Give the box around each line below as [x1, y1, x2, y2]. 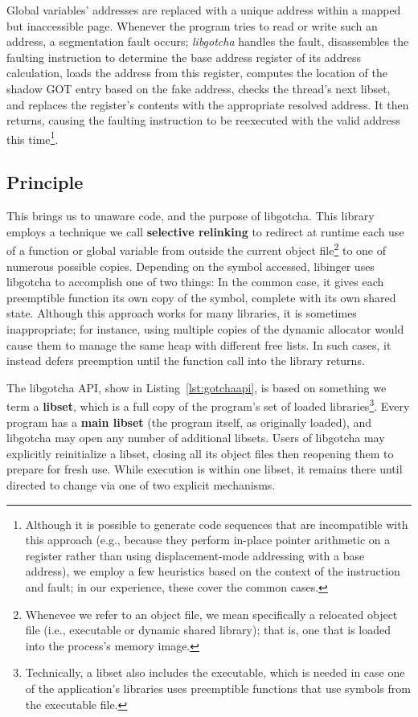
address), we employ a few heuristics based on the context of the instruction [25, 563, 400, 580]
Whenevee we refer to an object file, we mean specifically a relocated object [25, 605, 398, 622]
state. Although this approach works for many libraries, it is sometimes [6, 305, 357, 322]
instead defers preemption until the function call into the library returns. [6, 352, 365, 369]
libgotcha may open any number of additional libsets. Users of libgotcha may [6, 429, 385, 446]
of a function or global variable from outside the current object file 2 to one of [6, 240, 387, 259]
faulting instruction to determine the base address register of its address [6, 48, 362, 65]
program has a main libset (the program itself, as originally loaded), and [6, 413, 372, 430]
